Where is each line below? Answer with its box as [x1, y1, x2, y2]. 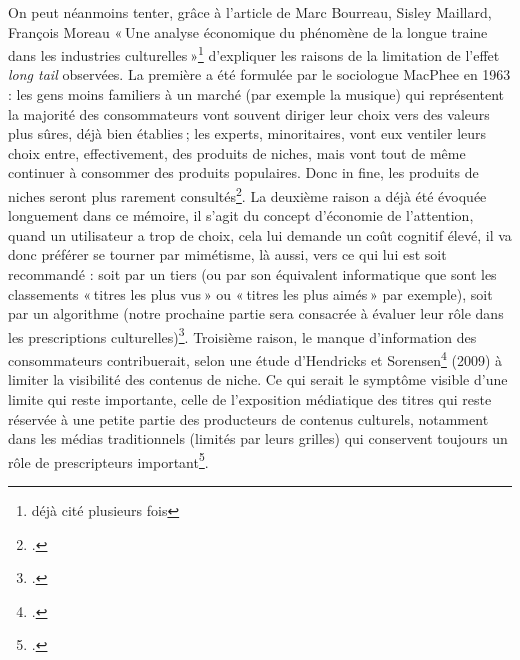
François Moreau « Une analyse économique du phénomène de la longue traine [8, 21, 488, 42]
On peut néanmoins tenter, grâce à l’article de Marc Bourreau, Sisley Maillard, [8, 2, 492, 22]
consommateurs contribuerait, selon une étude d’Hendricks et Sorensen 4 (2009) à [8, 347, 503, 370]
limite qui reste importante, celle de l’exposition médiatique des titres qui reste [8, 388, 492, 409]
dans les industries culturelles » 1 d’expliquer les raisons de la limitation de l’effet [8, 42, 500, 65]
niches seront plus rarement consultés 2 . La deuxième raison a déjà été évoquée [8, 183, 487, 206]
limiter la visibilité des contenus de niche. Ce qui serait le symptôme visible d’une [8, 369, 508, 390]
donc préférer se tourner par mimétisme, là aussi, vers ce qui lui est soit [8, 244, 447, 265]
